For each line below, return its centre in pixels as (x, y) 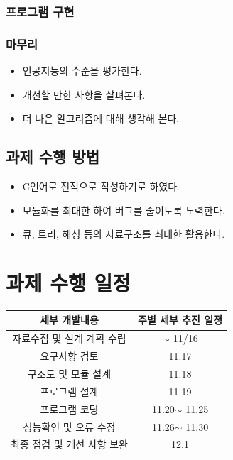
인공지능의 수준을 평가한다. (82, 71)
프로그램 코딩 (69, 409)
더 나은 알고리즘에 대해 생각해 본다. (101, 118)
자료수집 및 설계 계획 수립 (69, 338)
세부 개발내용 (69, 320)
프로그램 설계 (69, 391)
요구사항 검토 (69, 356)
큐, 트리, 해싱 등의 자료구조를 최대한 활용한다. (124, 234)
